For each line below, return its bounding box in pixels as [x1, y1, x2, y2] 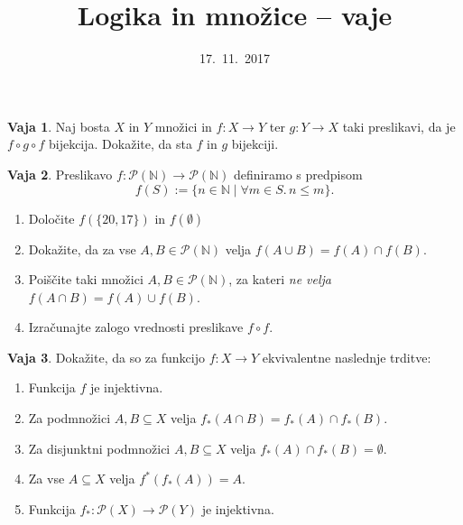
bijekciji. [231, 134, 279, 153]
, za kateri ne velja [228, 270, 332, 289]
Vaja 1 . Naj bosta [7, 116, 110, 135]
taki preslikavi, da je [342, 116, 456, 135]
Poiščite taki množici [28, 270, 144, 289]
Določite [28, 208, 75, 227]
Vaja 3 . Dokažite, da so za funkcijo [7, 347, 205, 366]
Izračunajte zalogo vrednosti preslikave [28, 318, 244, 336]
